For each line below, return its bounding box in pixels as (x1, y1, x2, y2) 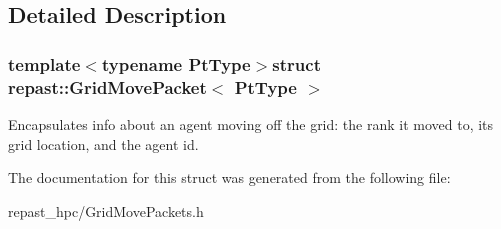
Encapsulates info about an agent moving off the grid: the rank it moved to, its (8, 113, 494, 134)
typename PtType (101, 51, 251, 76)
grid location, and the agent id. (8, 133, 199, 154)
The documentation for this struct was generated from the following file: (8, 167, 451, 188)
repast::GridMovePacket (8, 74, 207, 99)
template (8, 51, 81, 76)
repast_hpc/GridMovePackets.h (8, 200, 204, 221)
